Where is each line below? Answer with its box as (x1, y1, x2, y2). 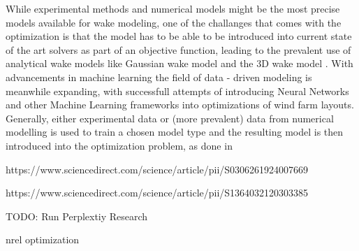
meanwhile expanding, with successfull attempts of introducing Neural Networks (6, 83, 349, 98)
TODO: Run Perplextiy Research (6, 208, 148, 223)
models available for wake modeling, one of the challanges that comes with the (6, 15, 342, 29)
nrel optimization (6, 232, 80, 247)
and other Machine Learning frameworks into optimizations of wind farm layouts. (6, 97, 354, 112)
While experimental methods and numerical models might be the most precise (6, 1, 340, 15)
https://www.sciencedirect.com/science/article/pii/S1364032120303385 (6, 185, 309, 200)
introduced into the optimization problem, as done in (6, 138, 233, 152)
